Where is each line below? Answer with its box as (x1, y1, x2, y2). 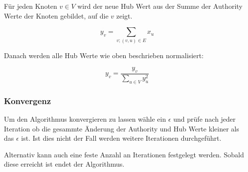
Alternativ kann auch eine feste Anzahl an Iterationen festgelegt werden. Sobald (4, 149, 244, 159)
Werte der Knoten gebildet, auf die (4, 10, 109, 21)
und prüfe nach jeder (173, 113, 236, 124)
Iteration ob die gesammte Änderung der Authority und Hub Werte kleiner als (4, 123, 239, 133)
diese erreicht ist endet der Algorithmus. (4, 159, 125, 169)
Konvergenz (4, 94, 51, 107)
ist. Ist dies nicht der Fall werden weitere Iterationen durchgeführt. (21, 133, 222, 143)
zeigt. (116, 10, 133, 21)
